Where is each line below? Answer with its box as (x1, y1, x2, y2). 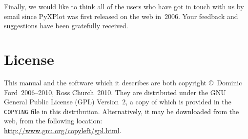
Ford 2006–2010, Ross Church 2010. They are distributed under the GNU (4, 87, 226, 97)
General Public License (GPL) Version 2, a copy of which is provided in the (4, 97, 231, 107)
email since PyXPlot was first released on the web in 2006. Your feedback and (4, 11, 238, 21)
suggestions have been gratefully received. (4, 20, 128, 31)
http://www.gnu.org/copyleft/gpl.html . (4, 125, 122, 135)
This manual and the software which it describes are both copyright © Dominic (4, 77, 242, 87)
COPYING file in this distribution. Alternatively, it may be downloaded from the (4, 106, 239, 116)
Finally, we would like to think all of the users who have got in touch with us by (4, 1, 244, 11)
